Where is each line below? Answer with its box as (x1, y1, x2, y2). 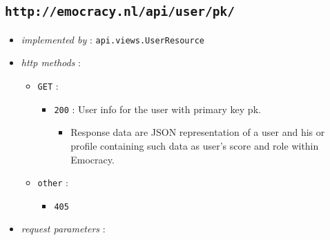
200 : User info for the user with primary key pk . (54, 101, 261, 116)
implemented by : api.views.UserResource (21, 32, 204, 46)
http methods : (21, 55, 81, 70)
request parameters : (21, 221, 106, 236)
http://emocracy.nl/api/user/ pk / (5, 4, 235, 19)
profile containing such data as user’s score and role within (70, 138, 319, 152)
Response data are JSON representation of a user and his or (70, 125, 325, 139)
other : (37, 175, 68, 190)
